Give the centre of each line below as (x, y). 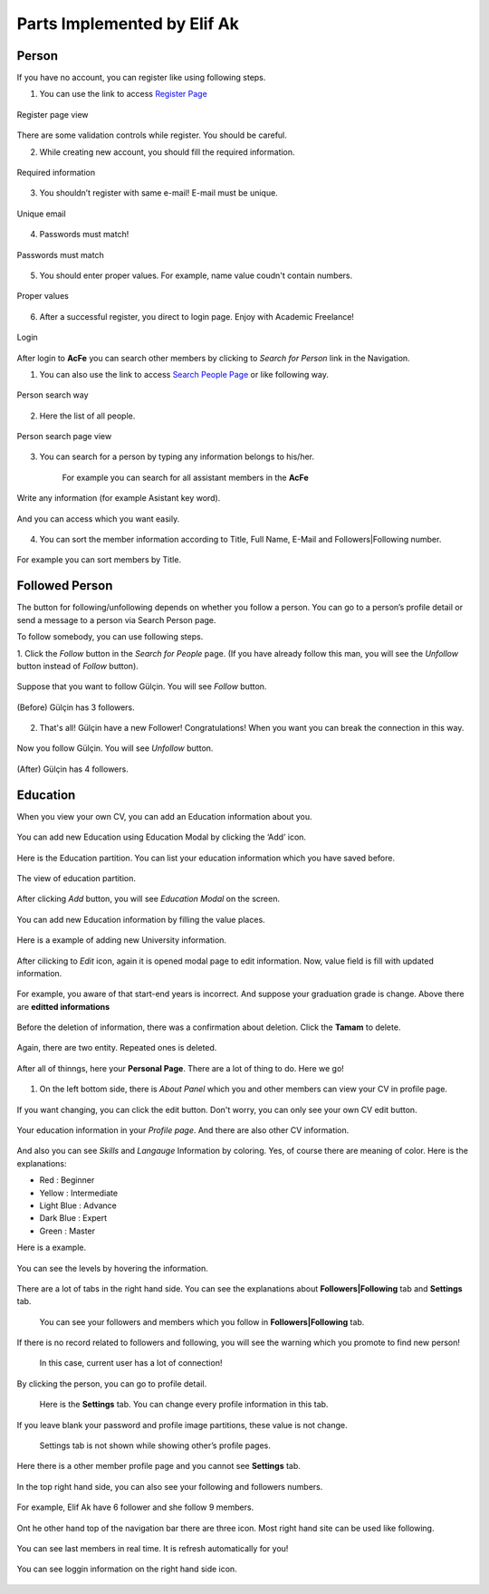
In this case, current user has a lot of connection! (131, 1363)
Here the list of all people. (87, 416)
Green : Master (67, 1231)
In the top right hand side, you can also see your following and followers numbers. (170, 1486)
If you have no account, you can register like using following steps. (141, 78)
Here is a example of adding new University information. (121, 940)
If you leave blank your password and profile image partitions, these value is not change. (182, 1425)
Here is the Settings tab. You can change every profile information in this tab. (184, 1405)
